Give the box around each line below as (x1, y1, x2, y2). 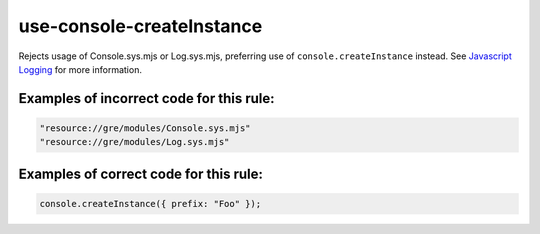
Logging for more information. (18, 63, 142, 75)
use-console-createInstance (18, 15, 263, 37)
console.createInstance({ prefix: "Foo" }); (39, 198, 262, 209)
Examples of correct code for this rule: (18, 165, 264, 182)
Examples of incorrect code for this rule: (18, 90, 275, 107)
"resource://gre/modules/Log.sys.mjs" (39, 136, 230, 148)
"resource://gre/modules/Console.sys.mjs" (39, 122, 251, 134)
